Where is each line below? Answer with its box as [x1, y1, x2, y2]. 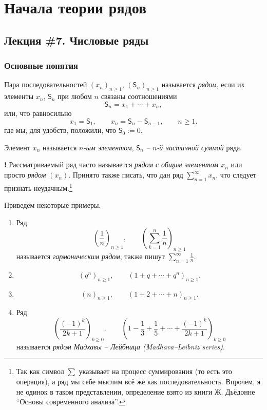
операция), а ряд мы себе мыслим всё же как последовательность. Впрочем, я [16, 376, 261, 387]
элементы [4, 91, 34, 102]
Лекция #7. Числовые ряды [4, 32, 149, 48]
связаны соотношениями [101, 91, 177, 102]
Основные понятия [4, 59, 78, 72]
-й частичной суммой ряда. [157, 142, 242, 152]
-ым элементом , [83, 142, 134, 152]
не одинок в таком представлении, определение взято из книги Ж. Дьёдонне [16, 386, 255, 397]
